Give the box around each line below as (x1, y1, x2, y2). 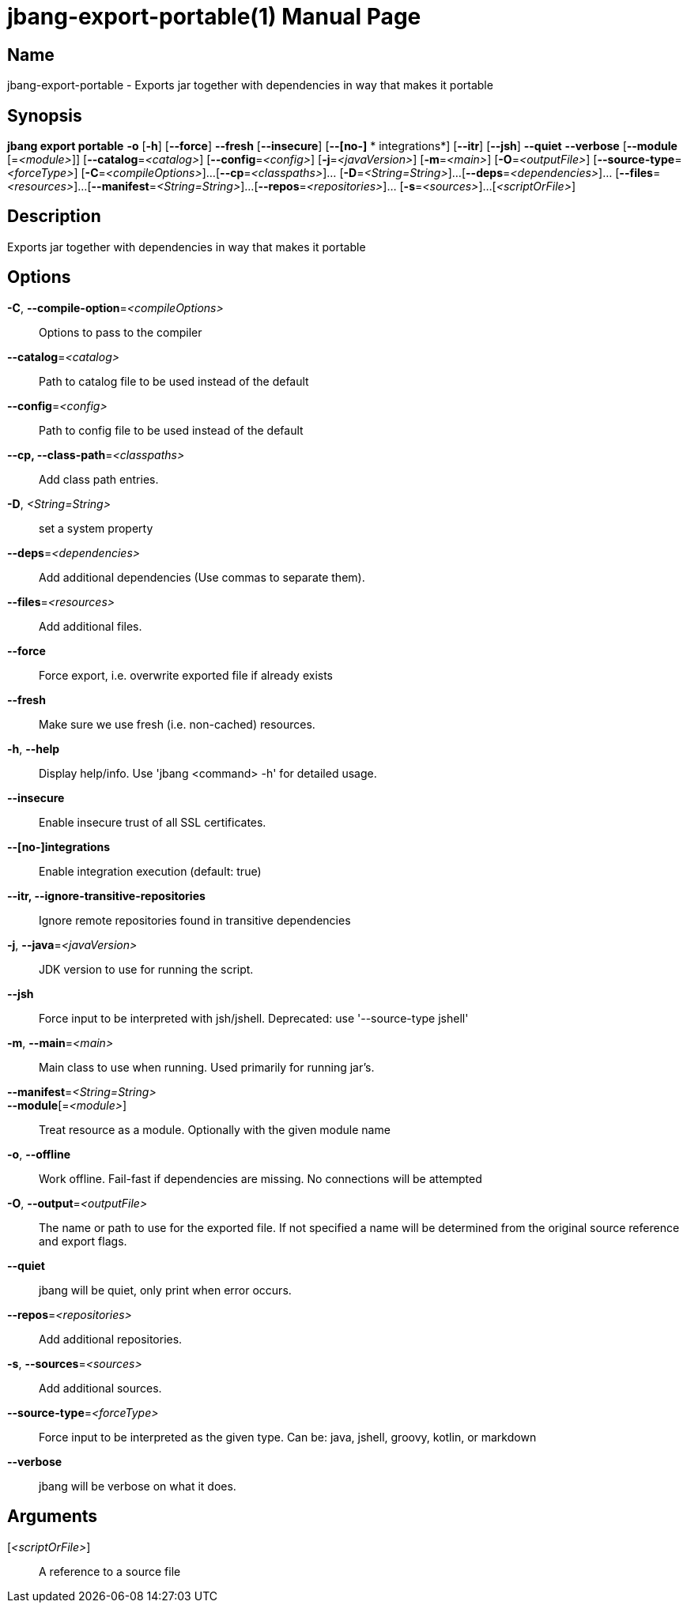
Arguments (7, 1506, 98, 1527)
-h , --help (7, 741, 60, 756)
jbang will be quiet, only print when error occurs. (39, 1283, 292, 1297)
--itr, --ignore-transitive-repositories (7, 888, 206, 902)
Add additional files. (39, 619, 142, 633)
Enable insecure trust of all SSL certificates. (39, 815, 266, 829)
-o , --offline (7, 1147, 71, 1161)
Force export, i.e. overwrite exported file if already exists (39, 668, 333, 682)
